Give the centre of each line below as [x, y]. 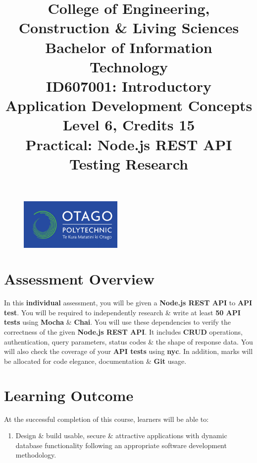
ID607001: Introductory [129, 86]
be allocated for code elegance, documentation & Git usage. [95, 361]
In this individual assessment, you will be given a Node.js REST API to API [128, 303]
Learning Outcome [69, 395]
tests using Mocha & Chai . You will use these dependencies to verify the [118, 322]
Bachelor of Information [129, 47]
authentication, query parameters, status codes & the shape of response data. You [128, 341]
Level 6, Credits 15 [129, 125]
